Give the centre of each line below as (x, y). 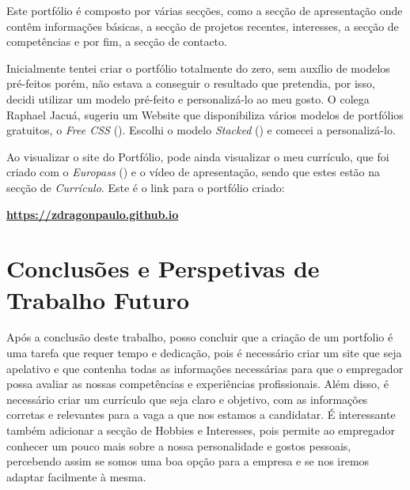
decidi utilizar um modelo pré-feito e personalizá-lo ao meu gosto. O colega (188, 98)
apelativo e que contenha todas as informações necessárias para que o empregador (205, 368)
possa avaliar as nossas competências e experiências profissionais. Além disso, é (197, 384)
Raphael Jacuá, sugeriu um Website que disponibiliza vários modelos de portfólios (205, 114)
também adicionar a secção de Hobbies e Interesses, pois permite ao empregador (201, 430)
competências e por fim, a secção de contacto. (117, 41)
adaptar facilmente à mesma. (76, 476)
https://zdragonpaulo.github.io (93, 214)
